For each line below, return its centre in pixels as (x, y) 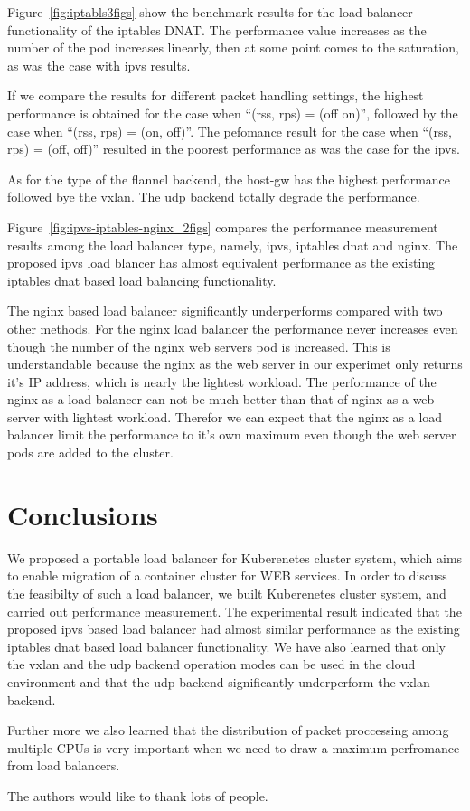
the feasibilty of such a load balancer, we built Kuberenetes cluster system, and (227, 593)
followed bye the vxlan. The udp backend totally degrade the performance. (214, 197)
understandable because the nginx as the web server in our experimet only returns (235, 364)
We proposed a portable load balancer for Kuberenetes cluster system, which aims (235, 557)
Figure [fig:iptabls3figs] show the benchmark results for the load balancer (210, 12)
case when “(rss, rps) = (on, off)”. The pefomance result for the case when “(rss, (230, 131)
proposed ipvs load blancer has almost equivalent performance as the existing (221, 263)
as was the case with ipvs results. (99, 65)
